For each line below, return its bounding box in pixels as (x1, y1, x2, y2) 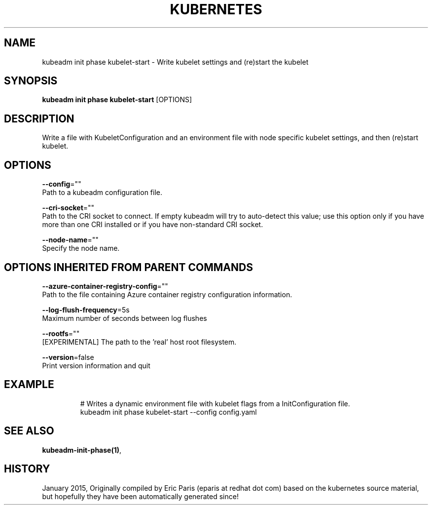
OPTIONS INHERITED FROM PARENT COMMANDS (4, 261, 253, 274)
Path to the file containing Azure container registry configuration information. (42, 290, 292, 299)
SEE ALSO (4, 425, 54, 437)
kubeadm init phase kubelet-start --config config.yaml (80, 407, 257, 416)
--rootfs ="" (42, 329, 80, 338)
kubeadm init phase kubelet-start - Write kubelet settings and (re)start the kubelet (42, 57, 309, 66)
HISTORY (4, 463, 50, 475)
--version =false (42, 352, 94, 361)
